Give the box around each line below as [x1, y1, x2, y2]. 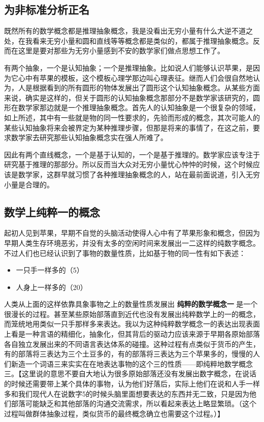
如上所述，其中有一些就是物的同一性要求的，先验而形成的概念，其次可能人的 [4, 112, 260, 122]
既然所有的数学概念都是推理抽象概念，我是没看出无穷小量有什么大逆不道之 [4, 25, 253, 36]
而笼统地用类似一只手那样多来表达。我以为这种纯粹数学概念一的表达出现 [4, 318, 246, 329]
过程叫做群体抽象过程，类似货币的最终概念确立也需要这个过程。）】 [4, 408, 224, 418]
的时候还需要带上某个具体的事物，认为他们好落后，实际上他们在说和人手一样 [4, 378, 260, 389]
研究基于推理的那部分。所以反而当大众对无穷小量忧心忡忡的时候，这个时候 [4, 159, 253, 170]
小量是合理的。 [4, 179, 54, 189]
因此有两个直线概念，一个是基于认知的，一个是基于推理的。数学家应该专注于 [4, 149, 260, 159]
